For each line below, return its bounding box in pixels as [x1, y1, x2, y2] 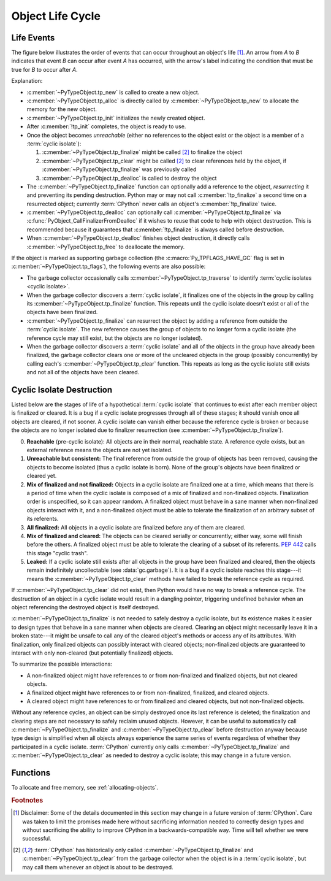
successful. [22, 835, 51, 842]
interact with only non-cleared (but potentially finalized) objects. [11, 649, 174, 656]
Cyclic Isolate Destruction [11, 384, 113, 395]
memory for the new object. [26, 106, 97, 113]
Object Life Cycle [11, 9, 101, 23]
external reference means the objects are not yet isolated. [26, 446, 173, 453]
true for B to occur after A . [11, 66, 78, 73]
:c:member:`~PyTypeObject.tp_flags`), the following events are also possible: [11, 263, 206, 270]
